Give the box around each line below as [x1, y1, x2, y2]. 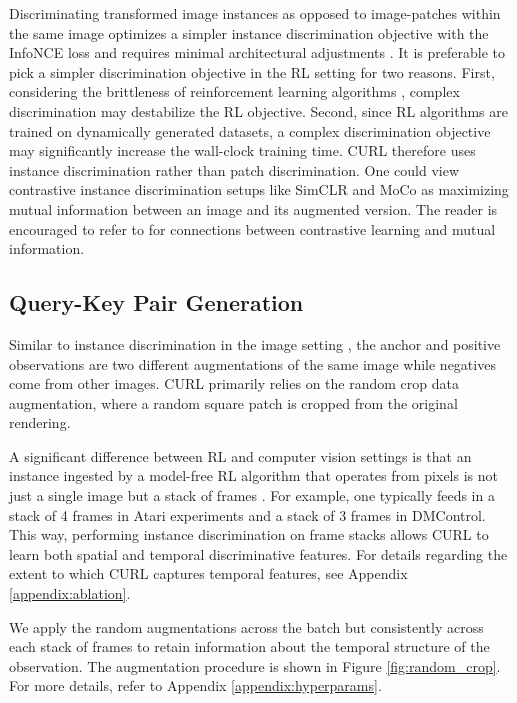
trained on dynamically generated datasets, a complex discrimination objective [9, 120, 491, 141]
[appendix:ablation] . [9, 583, 131, 604]
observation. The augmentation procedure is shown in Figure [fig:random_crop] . [9, 655, 501, 676]
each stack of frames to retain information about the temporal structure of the [9, 636, 490, 657]
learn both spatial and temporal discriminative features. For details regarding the [9, 543, 508, 564]
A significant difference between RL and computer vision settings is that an [9, 445, 472, 466]
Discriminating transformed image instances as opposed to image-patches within [9, 3, 501, 23]
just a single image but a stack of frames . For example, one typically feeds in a [9, 485, 495, 506]
